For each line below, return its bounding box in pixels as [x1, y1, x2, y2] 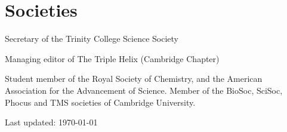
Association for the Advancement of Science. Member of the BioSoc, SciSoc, [5, 84, 283, 96]
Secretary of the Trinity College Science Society [5, 32, 178, 45]
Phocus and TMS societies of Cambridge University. [5, 96, 196, 108]
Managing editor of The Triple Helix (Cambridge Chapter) [5, 52, 220, 65]
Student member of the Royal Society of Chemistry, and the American [5, 72, 263, 85]
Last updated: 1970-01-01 [5, 116, 98, 128]
